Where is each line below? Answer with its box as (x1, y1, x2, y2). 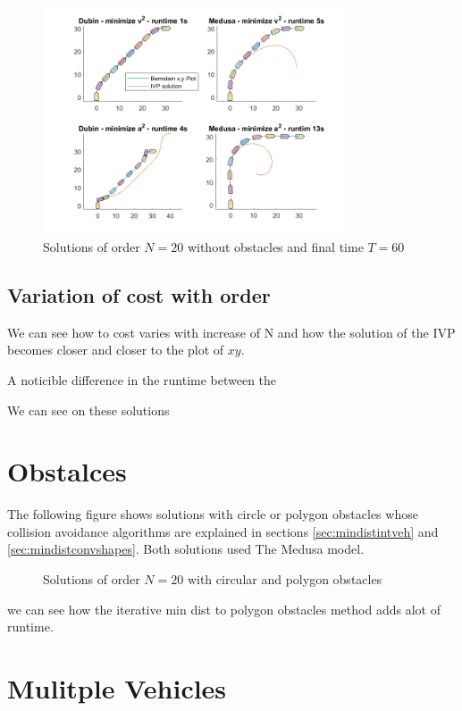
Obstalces (7, 453, 127, 489)
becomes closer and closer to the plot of (7, 340, 224, 359)
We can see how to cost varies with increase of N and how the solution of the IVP (7, 322, 456, 341)
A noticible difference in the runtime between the (7, 370, 277, 389)
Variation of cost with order (7, 280, 271, 308)
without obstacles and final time (187, 237, 364, 255)
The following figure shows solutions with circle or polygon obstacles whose (7, 505, 418, 523)
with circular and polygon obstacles (187, 570, 382, 589)
